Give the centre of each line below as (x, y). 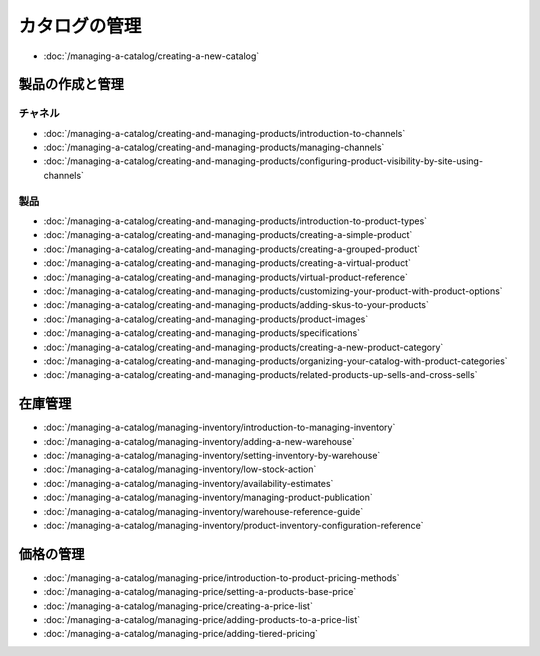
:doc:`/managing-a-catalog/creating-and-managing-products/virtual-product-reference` (226, 277)
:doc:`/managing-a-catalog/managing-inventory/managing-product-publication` (208, 497)
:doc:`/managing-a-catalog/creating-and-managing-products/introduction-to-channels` (224, 133)
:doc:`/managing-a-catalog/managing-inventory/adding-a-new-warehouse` (199, 441)
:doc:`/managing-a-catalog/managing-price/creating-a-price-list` (178, 606)
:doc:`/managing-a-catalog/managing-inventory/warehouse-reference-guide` (203, 511)
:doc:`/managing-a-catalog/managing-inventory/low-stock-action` (180, 469)
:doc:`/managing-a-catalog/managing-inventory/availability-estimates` (188, 483)
